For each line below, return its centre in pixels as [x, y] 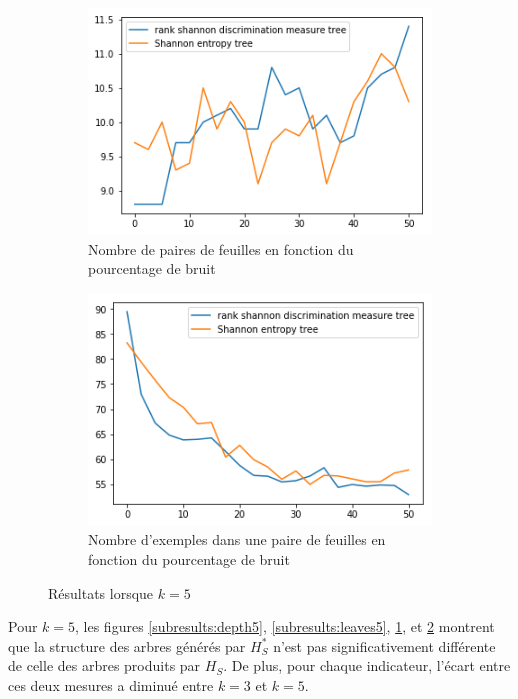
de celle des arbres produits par [104, 665]
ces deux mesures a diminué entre [111, 684]
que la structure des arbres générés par [127, 645]
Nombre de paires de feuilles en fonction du [221, 248]
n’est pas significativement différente [384, 645]
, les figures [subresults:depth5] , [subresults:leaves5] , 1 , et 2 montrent [285, 626]
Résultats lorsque [101, 592]
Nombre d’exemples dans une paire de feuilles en [237, 539]
